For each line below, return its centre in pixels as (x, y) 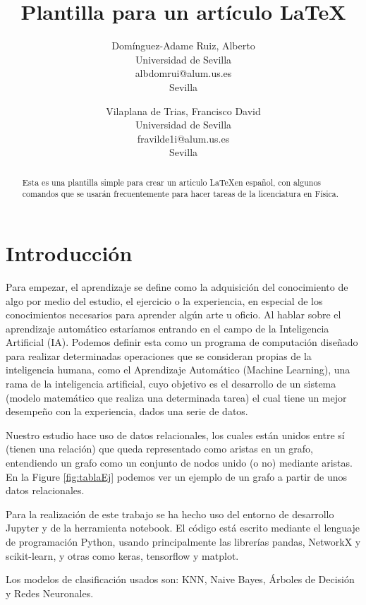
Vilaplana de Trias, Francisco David (183, 110)
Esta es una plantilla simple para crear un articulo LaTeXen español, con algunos (172, 182)
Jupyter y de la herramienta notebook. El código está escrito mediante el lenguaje (183, 528)
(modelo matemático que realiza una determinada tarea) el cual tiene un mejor (176, 397)
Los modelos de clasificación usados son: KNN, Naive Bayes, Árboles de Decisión (180, 579)
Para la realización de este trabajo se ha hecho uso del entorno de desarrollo (170, 514)
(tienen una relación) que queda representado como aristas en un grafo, (159, 449)
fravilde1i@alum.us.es (183, 138)
